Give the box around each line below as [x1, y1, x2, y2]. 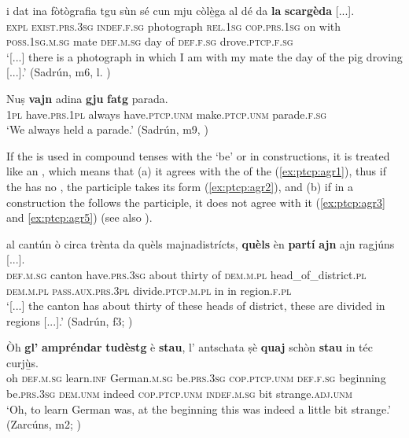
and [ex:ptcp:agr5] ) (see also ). [6, 209, 153, 226]
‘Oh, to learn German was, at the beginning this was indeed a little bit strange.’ [6, 400, 391, 417]
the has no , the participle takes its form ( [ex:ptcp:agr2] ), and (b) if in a [6, 178, 354, 194]
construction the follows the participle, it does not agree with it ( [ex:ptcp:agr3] [6, 193, 385, 210]
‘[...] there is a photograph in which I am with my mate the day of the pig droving [6, 48, 403, 64]
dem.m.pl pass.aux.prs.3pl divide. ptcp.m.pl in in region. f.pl [6, 282, 292, 298]
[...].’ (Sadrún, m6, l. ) [6, 64, 111, 80]
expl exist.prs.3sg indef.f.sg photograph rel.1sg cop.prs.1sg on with [6, 17, 341, 34]
